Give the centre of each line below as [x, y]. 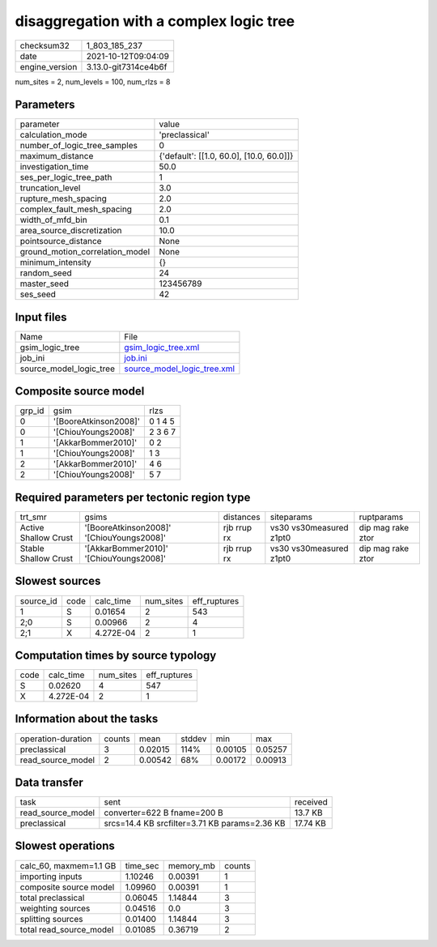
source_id [38, 601]
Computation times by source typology [116, 655]
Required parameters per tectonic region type [133, 497]
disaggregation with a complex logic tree [155, 21]
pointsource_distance [61, 241]
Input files [41, 317]
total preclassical [52, 898]
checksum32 [45, 45]
